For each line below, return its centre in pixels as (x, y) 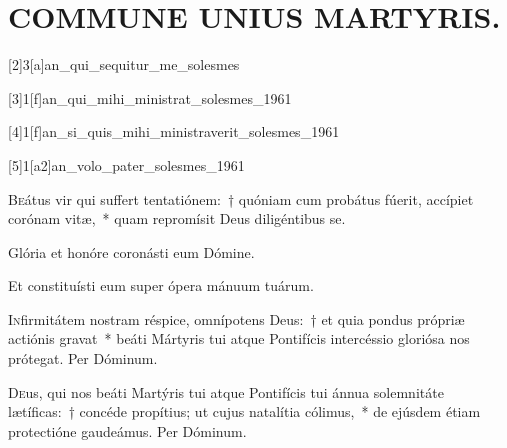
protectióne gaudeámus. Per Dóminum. (127, 430)
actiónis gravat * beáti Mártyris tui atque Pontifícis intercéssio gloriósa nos (239, 338)
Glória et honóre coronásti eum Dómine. (131, 251)
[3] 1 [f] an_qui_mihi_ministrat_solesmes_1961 (150, 97)
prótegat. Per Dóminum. (83, 358)
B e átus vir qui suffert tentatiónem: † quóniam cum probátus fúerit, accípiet (241, 198)
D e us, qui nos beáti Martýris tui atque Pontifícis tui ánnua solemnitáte (226, 391)
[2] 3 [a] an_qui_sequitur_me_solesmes (124, 64)
